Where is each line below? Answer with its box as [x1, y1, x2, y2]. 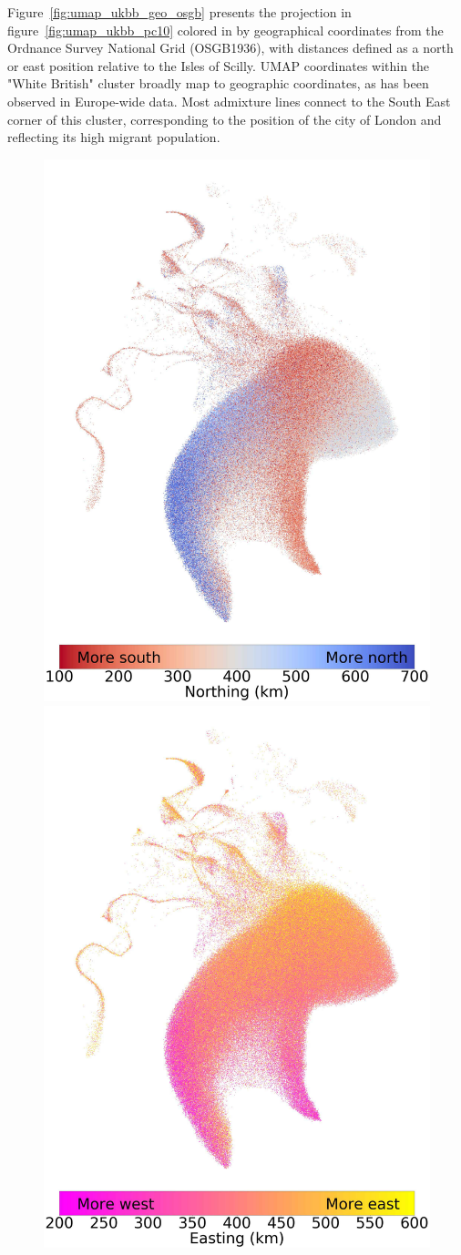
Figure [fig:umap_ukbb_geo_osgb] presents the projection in [7, 3, 352, 21]
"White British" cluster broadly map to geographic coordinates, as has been [7, 74, 429, 93]
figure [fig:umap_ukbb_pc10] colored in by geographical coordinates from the [7, 20, 444, 39]
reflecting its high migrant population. [7, 128, 220, 147]
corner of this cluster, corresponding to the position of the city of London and [7, 109, 442, 128]
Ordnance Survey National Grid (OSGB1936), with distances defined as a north [7, 38, 454, 57]
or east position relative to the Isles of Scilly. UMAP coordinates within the [7, 56, 430, 75]
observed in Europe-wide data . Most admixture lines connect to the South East [7, 91, 451, 110]
